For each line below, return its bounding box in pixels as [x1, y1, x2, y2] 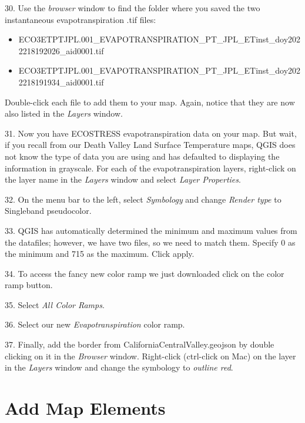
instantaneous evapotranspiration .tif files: [5, 13, 156, 25]
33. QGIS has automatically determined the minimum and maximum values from [5, 224, 297, 236]
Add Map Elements [5, 396, 166, 420]
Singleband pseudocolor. [5, 204, 92, 217]
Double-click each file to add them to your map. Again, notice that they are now [5, 95, 295, 108]
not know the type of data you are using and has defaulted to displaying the [5, 150, 280, 162]
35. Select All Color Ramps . [5, 298, 105, 310]
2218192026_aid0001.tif [18, 44, 104, 57]
